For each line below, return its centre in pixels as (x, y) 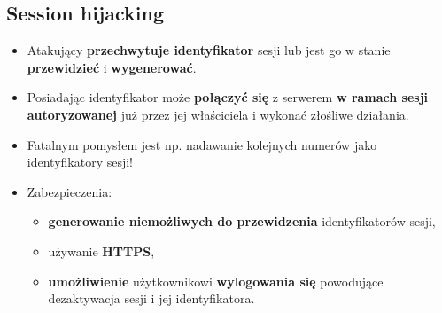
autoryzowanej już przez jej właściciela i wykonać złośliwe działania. (218, 114)
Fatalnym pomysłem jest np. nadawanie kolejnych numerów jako (202, 144)
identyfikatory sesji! (80, 162)
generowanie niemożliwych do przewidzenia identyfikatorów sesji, (242, 221)
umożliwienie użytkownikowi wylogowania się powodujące (216, 281)
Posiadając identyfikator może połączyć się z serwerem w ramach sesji (228, 97)
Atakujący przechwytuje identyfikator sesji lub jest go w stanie (209, 50)
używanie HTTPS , (101, 250)
